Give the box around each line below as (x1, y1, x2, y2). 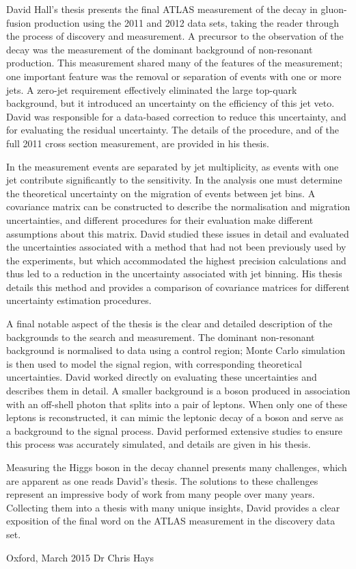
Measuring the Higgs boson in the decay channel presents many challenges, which (6, 460, 347, 474)
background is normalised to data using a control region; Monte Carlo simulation (6, 343, 345, 357)
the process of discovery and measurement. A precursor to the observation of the (6, 29, 344, 43)
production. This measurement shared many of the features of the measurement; (6, 55, 343, 70)
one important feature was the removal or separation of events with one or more (6, 68, 342, 83)
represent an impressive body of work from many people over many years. (6, 487, 315, 501)
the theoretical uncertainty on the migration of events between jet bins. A (6, 186, 316, 200)
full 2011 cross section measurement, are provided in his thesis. (6, 136, 269, 150)
